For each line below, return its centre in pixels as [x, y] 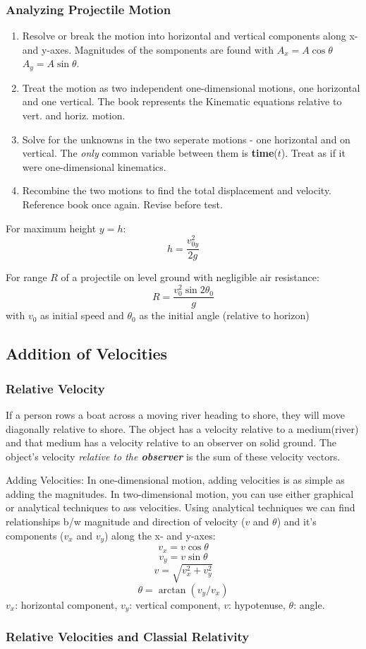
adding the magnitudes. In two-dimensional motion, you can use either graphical [180, 493]
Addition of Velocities [87, 353]
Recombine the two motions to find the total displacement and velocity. [177, 190]
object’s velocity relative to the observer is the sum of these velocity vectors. [173, 456]
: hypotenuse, [257, 604]
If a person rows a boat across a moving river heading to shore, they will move [175, 414]
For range [26, 277]
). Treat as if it [313, 153]
